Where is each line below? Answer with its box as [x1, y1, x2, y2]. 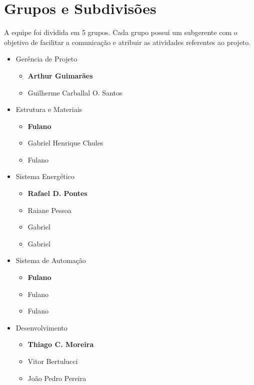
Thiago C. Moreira [27, 339, 94, 349]
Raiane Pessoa [27, 204, 71, 215]
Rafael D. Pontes [27, 188, 87, 198]
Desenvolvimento [15, 322, 67, 332]
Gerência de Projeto [15, 53, 77, 64]
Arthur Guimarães [27, 70, 93, 80]
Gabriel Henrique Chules [27, 137, 103, 148]
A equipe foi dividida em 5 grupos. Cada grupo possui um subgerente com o [4, 27, 237, 37]
